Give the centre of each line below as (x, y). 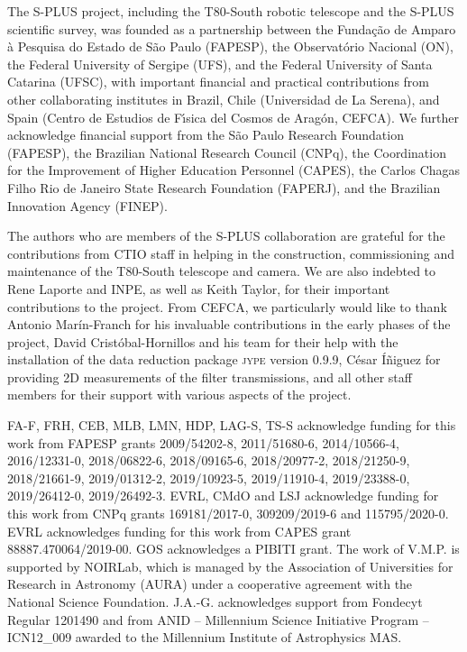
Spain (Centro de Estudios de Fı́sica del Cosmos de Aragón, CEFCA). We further (233, 117)
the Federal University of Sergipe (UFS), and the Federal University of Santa (220, 64)
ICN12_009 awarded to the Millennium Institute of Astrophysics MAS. (205, 637)
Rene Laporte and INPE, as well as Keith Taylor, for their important (199, 288)
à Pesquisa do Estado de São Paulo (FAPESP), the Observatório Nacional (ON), (230, 46)
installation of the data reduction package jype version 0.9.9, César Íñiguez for (224, 359)
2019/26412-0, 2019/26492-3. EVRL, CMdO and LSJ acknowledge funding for (223, 496)
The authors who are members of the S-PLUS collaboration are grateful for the (226, 236)
